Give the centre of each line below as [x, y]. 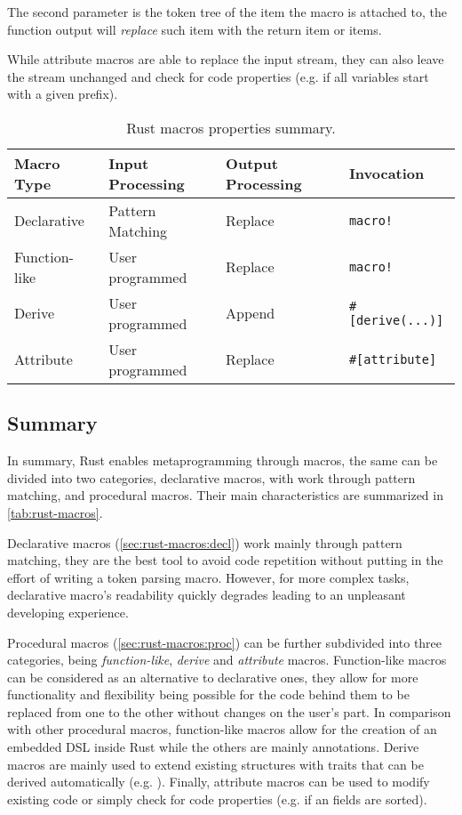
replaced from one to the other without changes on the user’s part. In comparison [229, 711]
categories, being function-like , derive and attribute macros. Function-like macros [227, 660]
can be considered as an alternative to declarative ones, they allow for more [213, 677]
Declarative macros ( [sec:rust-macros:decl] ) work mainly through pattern [205, 542]
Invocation [386, 173]
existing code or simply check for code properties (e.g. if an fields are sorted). [217, 799]
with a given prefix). [63, 94]
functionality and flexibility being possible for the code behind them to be [208, 694]
